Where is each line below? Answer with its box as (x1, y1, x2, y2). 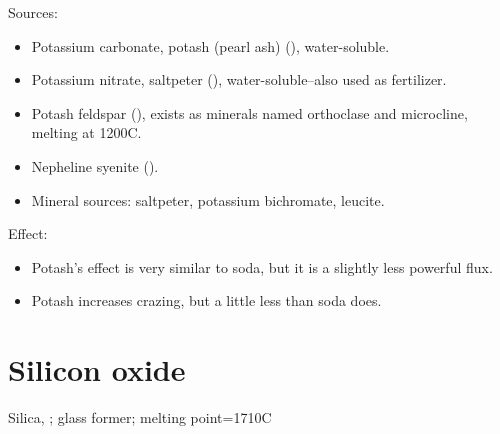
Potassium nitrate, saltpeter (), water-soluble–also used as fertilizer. (31, 69, 447, 90)
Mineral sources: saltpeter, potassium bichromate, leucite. (31, 189, 385, 210)
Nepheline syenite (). (31, 155, 159, 176)
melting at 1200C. (31, 122, 142, 143)
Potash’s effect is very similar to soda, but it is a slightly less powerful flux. (31, 256, 493, 277)
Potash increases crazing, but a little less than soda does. (31, 290, 382, 311)
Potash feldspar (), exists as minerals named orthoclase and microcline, (31, 102, 468, 123)
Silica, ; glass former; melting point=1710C (8, 407, 272, 428)
